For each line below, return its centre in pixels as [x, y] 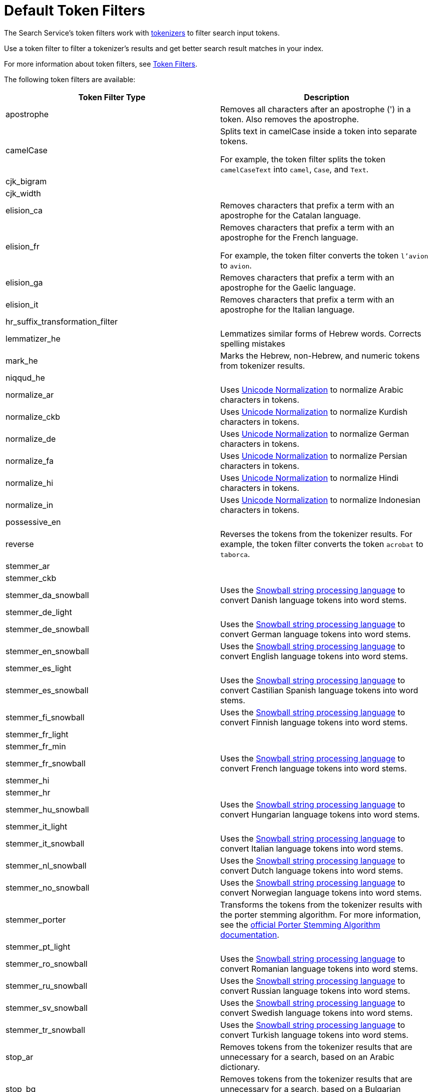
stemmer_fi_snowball [45, 717]
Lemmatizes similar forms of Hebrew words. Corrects [321, 333]
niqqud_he [25, 377]
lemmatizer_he [33, 338]
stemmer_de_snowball [47, 629]
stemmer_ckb [31, 578]
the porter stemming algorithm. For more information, [321, 914]
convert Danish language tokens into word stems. [314, 600]
